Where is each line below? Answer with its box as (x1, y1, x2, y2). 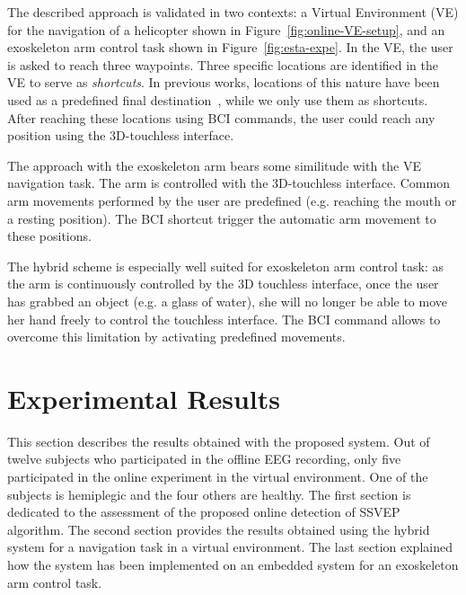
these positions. (7, 226, 92, 245)
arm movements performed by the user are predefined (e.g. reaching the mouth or (7, 191, 457, 209)
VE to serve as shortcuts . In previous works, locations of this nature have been (7, 73, 440, 92)
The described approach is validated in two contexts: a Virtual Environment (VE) (7, 3, 459, 21)
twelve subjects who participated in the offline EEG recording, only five (7, 449, 401, 468)
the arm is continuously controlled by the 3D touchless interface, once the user (7, 274, 439, 293)
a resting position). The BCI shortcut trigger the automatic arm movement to (7, 209, 436, 227)
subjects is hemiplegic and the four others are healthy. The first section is (7, 484, 411, 503)
